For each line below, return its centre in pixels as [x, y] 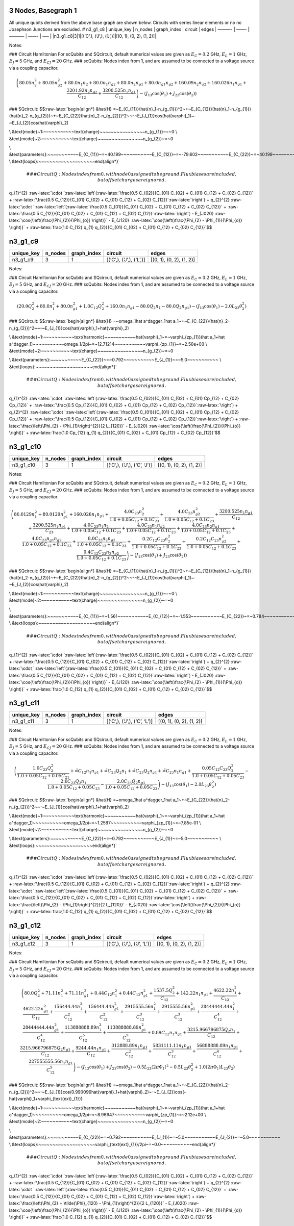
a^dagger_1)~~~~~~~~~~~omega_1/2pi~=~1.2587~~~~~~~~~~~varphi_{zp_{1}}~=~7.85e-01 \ [105, 823]
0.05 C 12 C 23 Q [217, 768]
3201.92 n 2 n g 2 [82, 91]
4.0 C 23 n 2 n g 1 [206, 526]
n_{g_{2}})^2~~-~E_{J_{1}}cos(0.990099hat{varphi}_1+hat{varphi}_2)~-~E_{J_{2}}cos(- [98, 1092]
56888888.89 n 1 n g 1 [218, 1046]
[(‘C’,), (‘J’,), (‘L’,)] [126, 259]
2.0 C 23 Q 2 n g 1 [131, 782]
